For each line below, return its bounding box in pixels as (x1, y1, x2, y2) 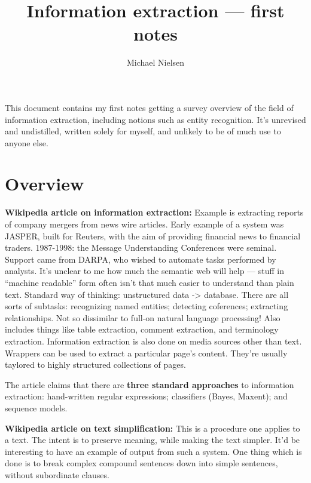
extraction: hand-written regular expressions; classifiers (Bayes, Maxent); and (5, 390, 288, 402)
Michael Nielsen (126, 56, 185, 69)
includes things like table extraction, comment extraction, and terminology (5, 323, 279, 336)
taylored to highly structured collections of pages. (5, 358, 186, 371)
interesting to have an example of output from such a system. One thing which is (5, 445, 302, 457)
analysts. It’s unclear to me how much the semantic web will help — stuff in (5, 264, 285, 277)
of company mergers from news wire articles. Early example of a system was (5, 218, 284, 230)
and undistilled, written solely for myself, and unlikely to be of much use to (5, 125, 281, 137)
